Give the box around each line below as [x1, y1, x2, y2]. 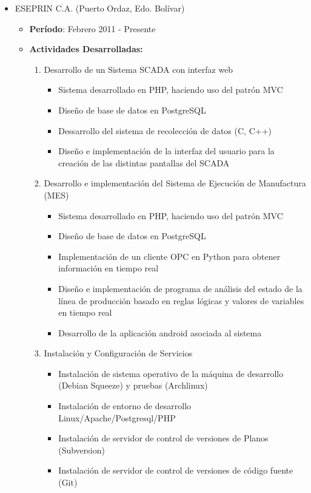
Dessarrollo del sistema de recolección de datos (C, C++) [58, 124, 272, 137]
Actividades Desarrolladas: [29, 42, 143, 55]
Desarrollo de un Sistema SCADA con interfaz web [44, 63, 233, 75]
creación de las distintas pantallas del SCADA [58, 156, 230, 169]
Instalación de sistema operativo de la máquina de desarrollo [58, 367, 284, 379]
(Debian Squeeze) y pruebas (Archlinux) [58, 379, 208, 392]
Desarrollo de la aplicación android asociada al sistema [58, 326, 262, 339]
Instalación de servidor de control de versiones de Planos [58, 432, 269, 444]
